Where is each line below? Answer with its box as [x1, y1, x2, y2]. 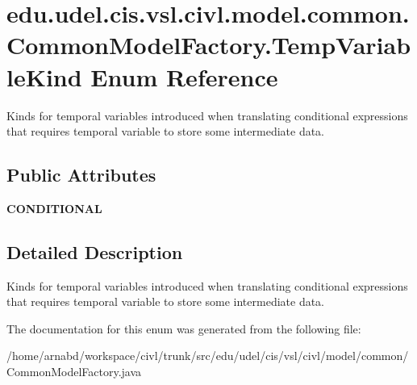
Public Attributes [6, 162, 156, 187]
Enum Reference [90, 60, 278, 93]
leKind [6, 60, 82, 93]
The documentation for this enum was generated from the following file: [6, 320, 361, 337]
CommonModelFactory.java [6, 363, 142, 380]
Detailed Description [6, 239, 183, 264]
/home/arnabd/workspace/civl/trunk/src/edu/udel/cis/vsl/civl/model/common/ [6, 347, 409, 364]
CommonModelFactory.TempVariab [6, 28, 411, 61]
